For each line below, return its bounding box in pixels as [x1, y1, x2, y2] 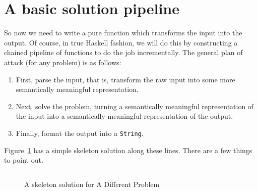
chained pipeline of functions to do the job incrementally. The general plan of [4, 47, 243, 58]
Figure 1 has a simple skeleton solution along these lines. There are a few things [4, 145, 252, 155]
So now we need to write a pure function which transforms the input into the [4, 27, 242, 38]
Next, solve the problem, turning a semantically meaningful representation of [16, 101, 254, 111]
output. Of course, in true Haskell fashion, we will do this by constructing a [4, 37, 238, 47]
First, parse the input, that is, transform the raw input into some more [16, 74, 235, 84]
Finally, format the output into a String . [16, 127, 144, 138]
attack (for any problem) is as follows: [4, 57, 121, 67]
